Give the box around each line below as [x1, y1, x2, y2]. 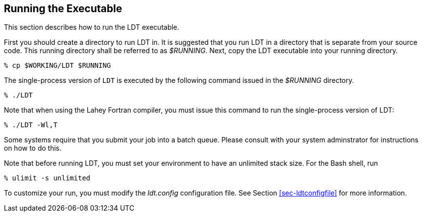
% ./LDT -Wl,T [4, 121, 58, 129]
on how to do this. [4, 144, 61, 153]
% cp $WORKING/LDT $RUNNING [4, 61, 111, 70]
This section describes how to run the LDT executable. [4, 23, 180, 32]
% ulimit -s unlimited [4, 174, 91, 182]
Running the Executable [4, 2, 122, 15]
